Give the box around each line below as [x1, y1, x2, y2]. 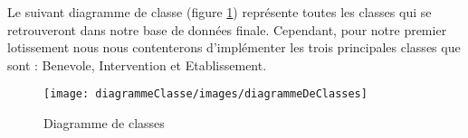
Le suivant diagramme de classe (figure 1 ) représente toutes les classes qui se [7, 3, 432, 21]
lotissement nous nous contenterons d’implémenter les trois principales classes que [7, 38, 461, 57]
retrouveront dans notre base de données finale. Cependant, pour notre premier [7, 20, 447, 39]
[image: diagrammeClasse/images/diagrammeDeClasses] [43, 87, 368, 101]
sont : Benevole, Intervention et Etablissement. [7, 55, 267, 74]
